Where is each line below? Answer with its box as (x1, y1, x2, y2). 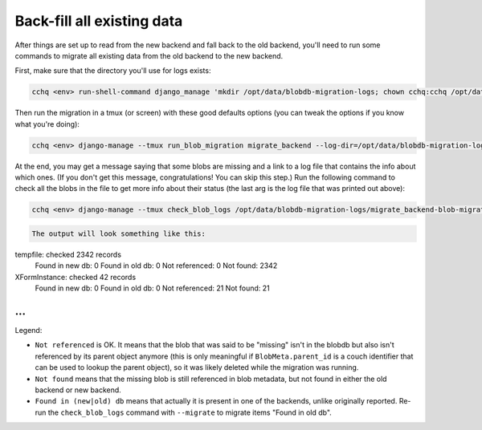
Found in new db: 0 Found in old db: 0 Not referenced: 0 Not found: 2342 (35, 261, 278, 270)
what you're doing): (14, 119, 80, 128)
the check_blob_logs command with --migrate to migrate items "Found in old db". (47, 408, 333, 417)
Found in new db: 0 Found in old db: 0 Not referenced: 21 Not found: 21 (35, 283, 271, 293)
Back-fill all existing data (14, 12, 183, 30)
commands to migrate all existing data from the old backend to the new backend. (14, 51, 284, 60)
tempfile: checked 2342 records (14, 249, 122, 259)
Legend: (14, 326, 43, 335)
